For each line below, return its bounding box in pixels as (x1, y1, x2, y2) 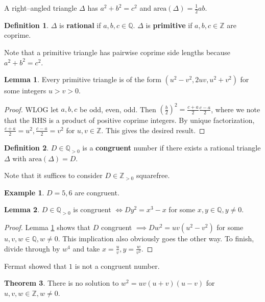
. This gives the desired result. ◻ (101, 124, 205, 135)
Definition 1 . (4, 19, 49, 30)
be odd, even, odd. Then (80, 104, 156, 114)
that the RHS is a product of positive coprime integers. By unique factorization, (4, 115, 255, 125)
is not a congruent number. (75, 260, 160, 271)
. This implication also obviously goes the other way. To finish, (58, 233, 254, 244)
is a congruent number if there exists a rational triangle (82, 142, 261, 153)
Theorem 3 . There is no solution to (4, 278, 119, 288)
